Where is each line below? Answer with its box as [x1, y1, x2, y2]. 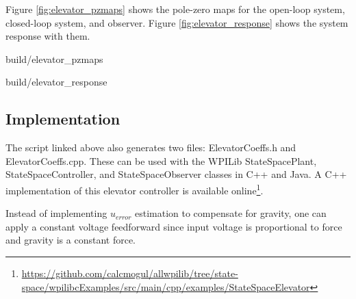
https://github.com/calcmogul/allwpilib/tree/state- [21, 265, 238, 280]
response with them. [5, 29, 90, 43]
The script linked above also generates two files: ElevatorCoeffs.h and [5, 140, 296, 155]
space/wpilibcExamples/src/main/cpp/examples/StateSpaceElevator [21, 279, 310, 294]
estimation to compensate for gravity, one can [134, 206, 327, 220]
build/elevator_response [5, 75, 107, 89]
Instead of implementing [5, 206, 107, 220]
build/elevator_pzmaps [5, 51, 103, 66]
